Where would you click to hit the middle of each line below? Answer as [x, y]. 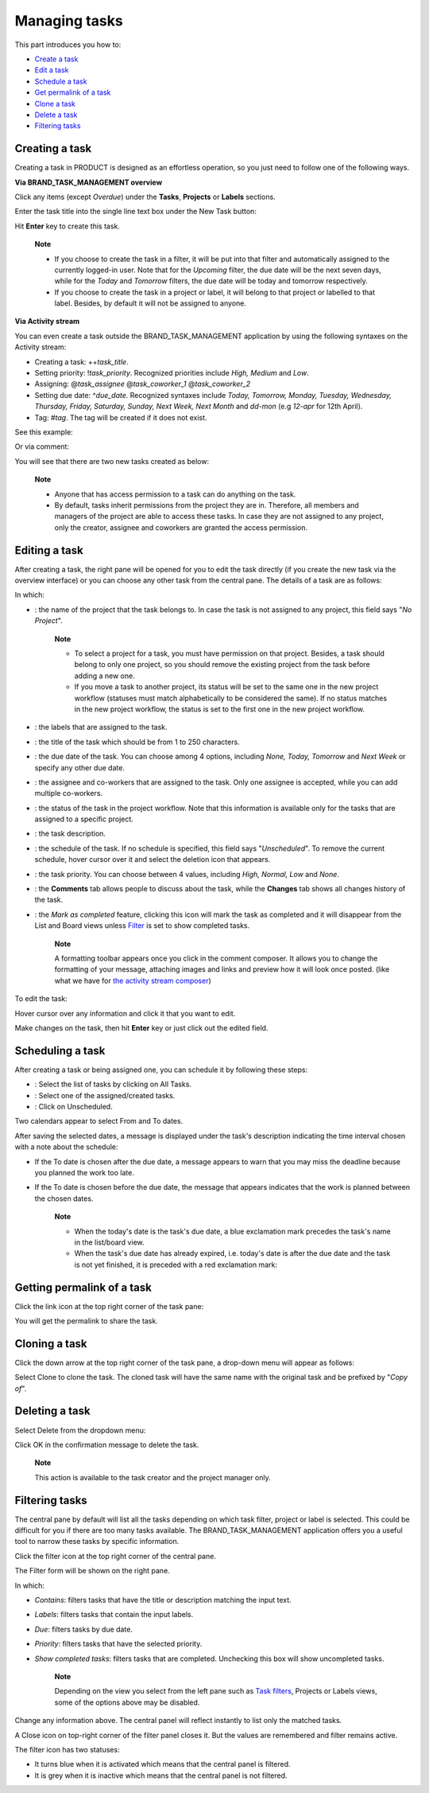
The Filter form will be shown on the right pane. [92, 1571]
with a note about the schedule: [66, 1147]
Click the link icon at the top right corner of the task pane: [109, 1306]
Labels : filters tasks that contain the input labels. [114, 1615]
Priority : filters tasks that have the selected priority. [118, 1644]
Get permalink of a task [73, 92]
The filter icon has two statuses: [67, 1749]
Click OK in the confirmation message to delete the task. [107, 1444]
